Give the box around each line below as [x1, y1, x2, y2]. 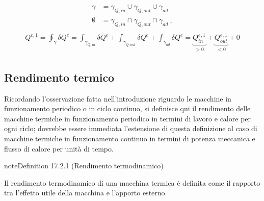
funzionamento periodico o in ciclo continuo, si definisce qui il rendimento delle [4, 103, 251, 114]
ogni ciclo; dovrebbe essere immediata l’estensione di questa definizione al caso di [4, 123, 257, 134]
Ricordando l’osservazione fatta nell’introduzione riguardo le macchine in [4, 93, 231, 104]
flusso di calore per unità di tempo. [4, 143, 114, 154]
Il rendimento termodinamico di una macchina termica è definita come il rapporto [4, 177, 260, 188]
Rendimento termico [4, 69, 115, 85]
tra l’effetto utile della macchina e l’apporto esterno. [4, 187, 167, 198]
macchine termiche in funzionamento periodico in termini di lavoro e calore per [4, 113, 251, 123]
